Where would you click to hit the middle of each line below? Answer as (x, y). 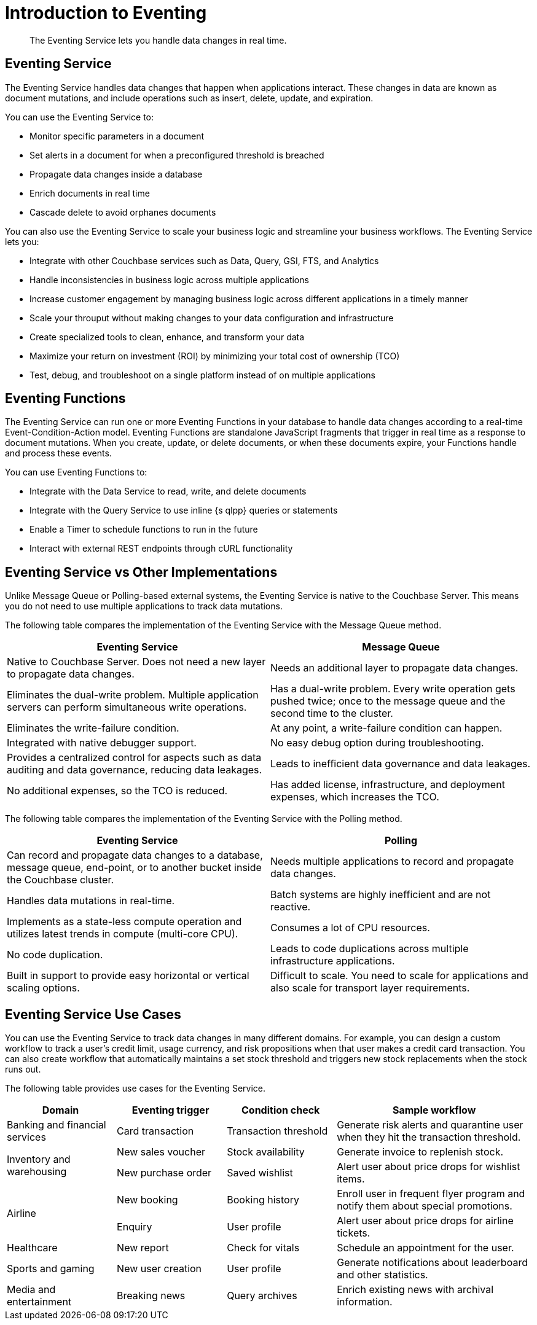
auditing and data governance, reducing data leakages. (135, 770)
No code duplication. (55, 955)
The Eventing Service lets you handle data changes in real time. (158, 40)
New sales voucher (161, 1152)
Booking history (263, 1200)
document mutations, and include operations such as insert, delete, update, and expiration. (189, 98)
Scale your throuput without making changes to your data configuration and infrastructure (212, 318)
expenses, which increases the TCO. (355, 797)
